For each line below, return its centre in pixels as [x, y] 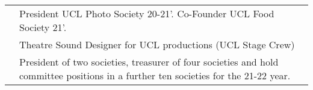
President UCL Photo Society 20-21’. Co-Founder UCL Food [147, 13]
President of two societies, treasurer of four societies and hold [149, 62]
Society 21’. [43, 27]
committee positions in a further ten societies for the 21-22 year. [155, 75]
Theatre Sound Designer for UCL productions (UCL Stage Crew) [157, 44]
